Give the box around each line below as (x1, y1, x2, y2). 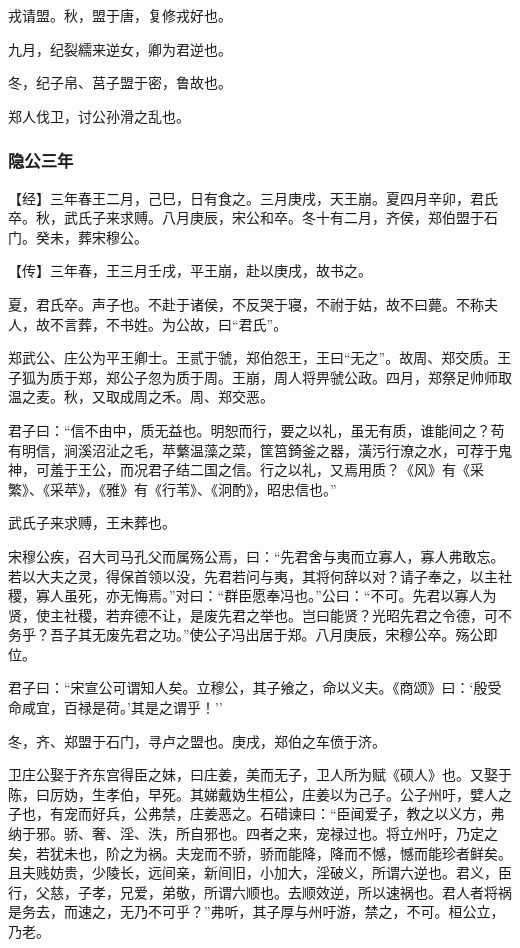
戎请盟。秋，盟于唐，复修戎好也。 (8, 5, 232, 25)
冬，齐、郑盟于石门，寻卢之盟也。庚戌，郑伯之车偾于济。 (8, 730, 386, 751)
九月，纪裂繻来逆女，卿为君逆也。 (8, 38, 232, 59)
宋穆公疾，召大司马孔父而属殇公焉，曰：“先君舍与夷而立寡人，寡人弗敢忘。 (8, 545, 505, 566)
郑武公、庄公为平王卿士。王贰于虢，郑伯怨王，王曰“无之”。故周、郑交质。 (8, 347, 498, 368)
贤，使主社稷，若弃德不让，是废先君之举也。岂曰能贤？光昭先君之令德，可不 (8, 604, 512, 625)
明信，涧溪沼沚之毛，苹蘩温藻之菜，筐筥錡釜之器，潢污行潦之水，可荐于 (21, 439, 498, 460)
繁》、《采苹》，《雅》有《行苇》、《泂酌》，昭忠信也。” (8, 478, 337, 499)
